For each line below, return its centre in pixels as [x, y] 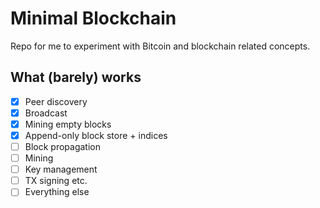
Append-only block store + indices [96, 135]
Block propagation [63, 146]
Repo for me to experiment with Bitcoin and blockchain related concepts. [160, 46]
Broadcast [46, 113]
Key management [61, 169]
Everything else [57, 192]
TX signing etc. [56, 181]
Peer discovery [56, 101]
